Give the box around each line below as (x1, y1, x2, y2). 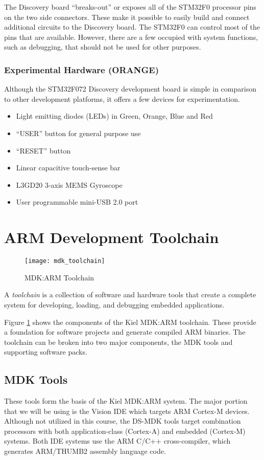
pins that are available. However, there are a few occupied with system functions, (4, 31, 258, 42)
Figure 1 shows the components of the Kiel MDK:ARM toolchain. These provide (4, 316, 256, 327)
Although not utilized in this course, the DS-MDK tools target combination (4, 415, 241, 426)
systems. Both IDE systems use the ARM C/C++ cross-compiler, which (4, 435, 231, 446)
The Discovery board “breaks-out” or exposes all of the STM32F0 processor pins (4, 2, 256, 12)
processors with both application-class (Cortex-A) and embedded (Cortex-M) (4, 425, 246, 436)
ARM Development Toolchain (4, 227, 219, 248)
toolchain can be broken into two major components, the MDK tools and (4, 336, 233, 347)
